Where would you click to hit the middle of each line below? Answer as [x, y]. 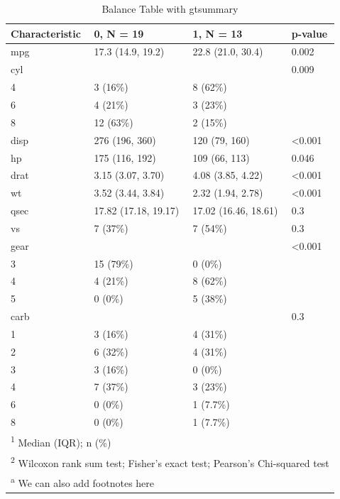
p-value [309, 33]
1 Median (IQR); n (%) [61, 441]
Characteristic [46, 33]
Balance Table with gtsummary [170, 9]
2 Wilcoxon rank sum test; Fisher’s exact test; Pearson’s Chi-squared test [170, 461]
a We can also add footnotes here [83, 482]
